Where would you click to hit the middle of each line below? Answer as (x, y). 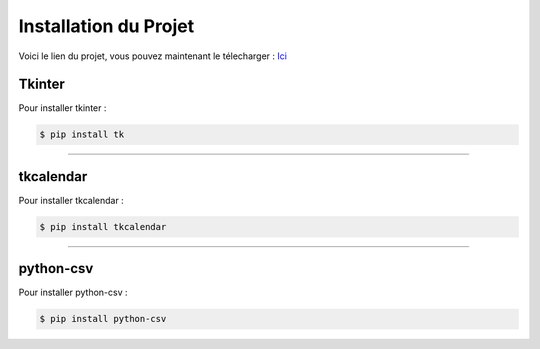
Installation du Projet (106, 26)
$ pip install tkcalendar (103, 226)
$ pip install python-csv (103, 319)
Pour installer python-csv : (73, 292)
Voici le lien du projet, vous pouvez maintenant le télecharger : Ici (152, 56)
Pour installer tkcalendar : (71, 200)
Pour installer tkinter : (62, 108)
